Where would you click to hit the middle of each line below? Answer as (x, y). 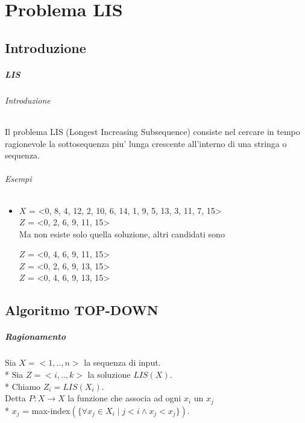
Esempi (18, 179)
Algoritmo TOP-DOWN (82, 310)
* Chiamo (23, 386)
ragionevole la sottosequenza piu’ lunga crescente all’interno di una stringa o (146, 143)
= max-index (46, 410)
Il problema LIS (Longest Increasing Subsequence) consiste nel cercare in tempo (152, 131)
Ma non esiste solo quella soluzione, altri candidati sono (122, 233)
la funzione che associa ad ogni (124, 398)
